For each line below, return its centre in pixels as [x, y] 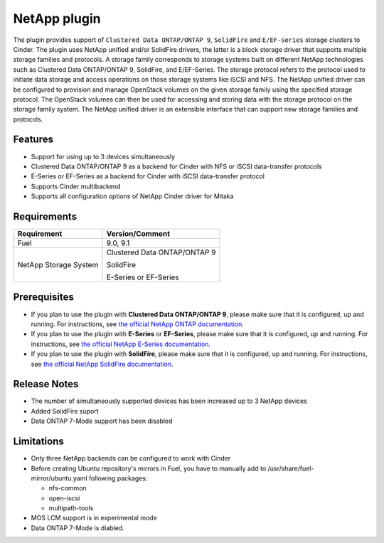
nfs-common [68, 488]
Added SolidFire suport [65, 411]
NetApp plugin [57, 18]
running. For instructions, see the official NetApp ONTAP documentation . [138, 324]
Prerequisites [43, 297]
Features [33, 140]
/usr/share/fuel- [291, 468]
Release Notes [46, 384]
